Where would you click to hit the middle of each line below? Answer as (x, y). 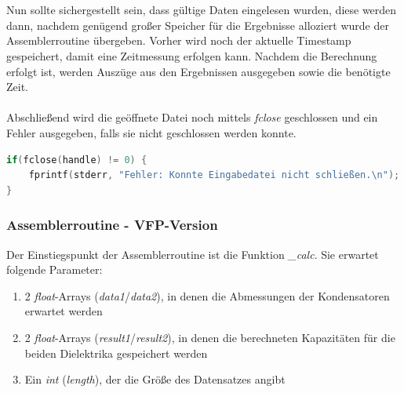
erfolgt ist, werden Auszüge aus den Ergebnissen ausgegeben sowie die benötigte (198, 71)
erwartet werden (64, 311)
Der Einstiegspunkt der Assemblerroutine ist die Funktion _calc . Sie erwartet (193, 254)
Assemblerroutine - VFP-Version (112, 225)
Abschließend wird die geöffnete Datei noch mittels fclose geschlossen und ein (192, 117)
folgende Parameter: (55, 269)
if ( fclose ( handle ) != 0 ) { (77, 160)
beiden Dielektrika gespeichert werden (116, 353)
